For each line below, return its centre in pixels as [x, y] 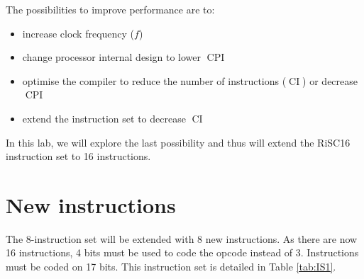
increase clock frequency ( [78, 33]
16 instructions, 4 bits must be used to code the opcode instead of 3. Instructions [182, 252]
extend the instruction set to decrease [104, 118]
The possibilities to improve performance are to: [110, 9]
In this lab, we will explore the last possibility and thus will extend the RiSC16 [178, 142]
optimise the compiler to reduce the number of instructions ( [154, 80]
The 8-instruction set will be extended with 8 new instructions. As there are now [182, 238]
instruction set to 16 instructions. [78, 156]
